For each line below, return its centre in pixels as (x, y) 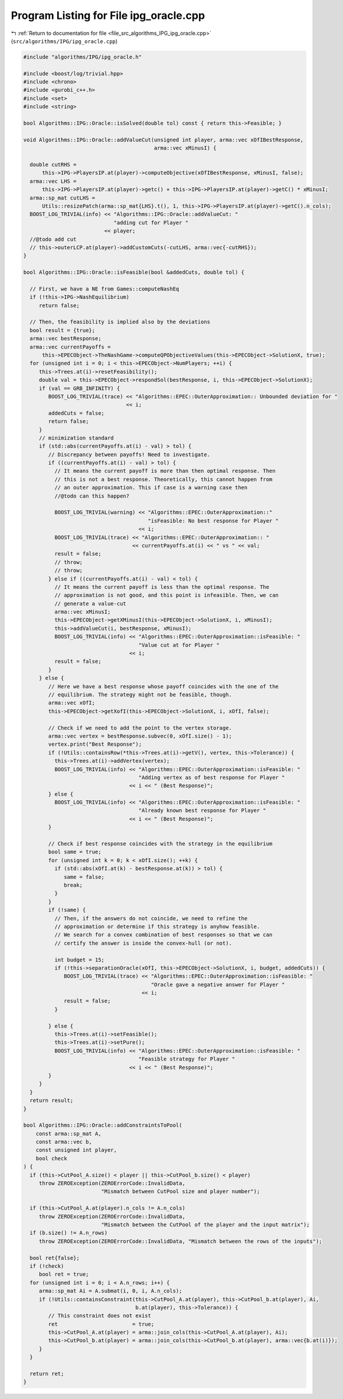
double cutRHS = (53, 165)
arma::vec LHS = (53, 181)
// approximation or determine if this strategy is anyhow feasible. (157, 926)
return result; (52, 1100)
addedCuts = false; (76, 413)
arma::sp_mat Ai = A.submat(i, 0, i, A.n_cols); (110, 1291)
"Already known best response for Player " (202, 810)
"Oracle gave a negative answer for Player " (218, 984)
